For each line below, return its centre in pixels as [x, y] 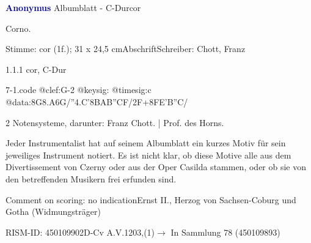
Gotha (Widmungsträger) [53, 211]
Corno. [18, 28]
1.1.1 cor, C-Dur [36, 69]
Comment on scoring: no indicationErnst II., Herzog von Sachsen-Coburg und [151, 199]
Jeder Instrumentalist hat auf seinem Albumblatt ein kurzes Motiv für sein [146, 143]
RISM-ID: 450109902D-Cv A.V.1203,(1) [80, 232]
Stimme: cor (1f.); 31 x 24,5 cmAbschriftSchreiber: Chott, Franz [126, 49]
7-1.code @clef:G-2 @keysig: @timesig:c [79, 90]
